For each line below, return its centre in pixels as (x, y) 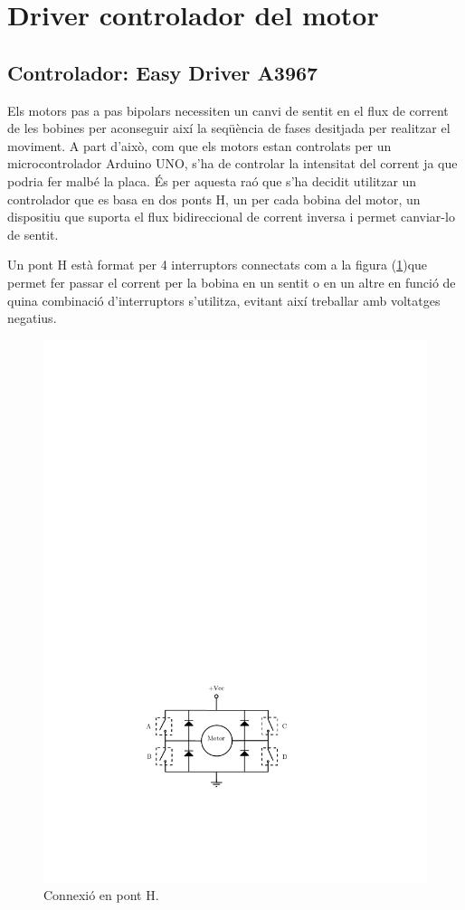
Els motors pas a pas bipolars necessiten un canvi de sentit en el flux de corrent (228, 110)
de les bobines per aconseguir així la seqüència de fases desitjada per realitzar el (229, 128)
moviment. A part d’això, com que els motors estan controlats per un (199, 145)
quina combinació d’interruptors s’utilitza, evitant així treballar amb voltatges (224, 300)
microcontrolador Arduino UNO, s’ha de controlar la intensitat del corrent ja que (232, 163)
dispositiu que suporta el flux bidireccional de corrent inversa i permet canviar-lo (231, 217)
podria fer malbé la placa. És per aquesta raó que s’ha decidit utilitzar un (212, 180)
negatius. (32, 318)
